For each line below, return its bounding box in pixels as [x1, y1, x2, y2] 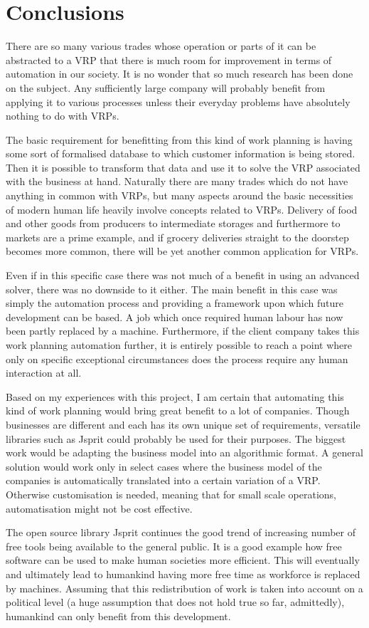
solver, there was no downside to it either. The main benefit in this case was [6, 281, 338, 296]
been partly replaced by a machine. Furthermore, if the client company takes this [6, 323, 360, 338]
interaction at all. [6, 365, 82, 380]
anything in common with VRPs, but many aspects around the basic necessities [6, 188, 353, 203]
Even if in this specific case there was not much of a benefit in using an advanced [6, 268, 360, 283]
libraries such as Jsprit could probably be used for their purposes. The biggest [6, 431, 346, 446]
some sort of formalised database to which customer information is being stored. [6, 146, 355, 161]
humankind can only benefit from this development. [6, 608, 231, 623]
